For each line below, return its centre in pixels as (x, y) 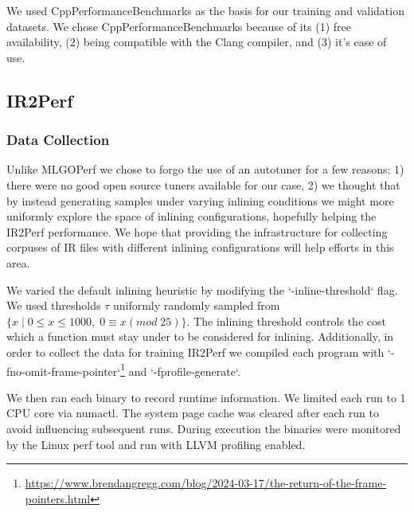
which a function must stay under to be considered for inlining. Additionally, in (200, 336)
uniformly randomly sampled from (196, 305)
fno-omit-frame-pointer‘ (64, 371)
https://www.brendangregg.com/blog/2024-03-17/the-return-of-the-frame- (206, 483)
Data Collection (58, 140)
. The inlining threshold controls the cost (286, 320)
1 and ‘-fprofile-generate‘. (180, 369)
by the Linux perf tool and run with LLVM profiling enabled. (156, 444)
